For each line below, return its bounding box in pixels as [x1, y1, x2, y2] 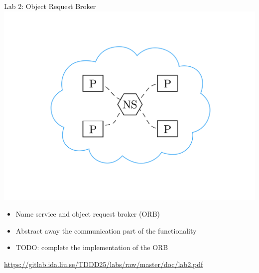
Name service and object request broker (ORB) [15, 209, 160, 219]
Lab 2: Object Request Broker [4, 1, 96, 11]
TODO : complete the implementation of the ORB [15, 242, 168, 253]
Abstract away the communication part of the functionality [15, 225, 197, 236]
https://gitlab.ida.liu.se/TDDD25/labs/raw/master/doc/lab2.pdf [4, 259, 203, 269]
